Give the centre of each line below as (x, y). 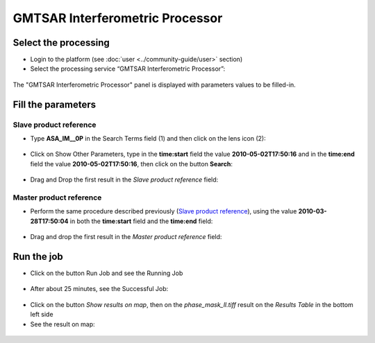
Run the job (38, 256)
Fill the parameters (55, 104)
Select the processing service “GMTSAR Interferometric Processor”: (128, 69)
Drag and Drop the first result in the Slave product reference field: (124, 179)
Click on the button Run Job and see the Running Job (107, 273)
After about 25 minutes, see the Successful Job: (99, 289)
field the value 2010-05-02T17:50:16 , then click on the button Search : (131, 164)
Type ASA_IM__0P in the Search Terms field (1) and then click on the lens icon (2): (148, 138)
